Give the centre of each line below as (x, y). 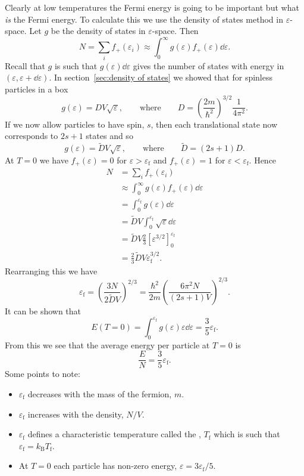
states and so (109, 136)
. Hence (263, 160)
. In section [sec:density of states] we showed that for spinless (161, 77)
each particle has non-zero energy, (115, 466)
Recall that (25, 65)
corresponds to (32, 136)
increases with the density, (76, 414)
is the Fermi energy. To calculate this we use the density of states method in (144, 19)
